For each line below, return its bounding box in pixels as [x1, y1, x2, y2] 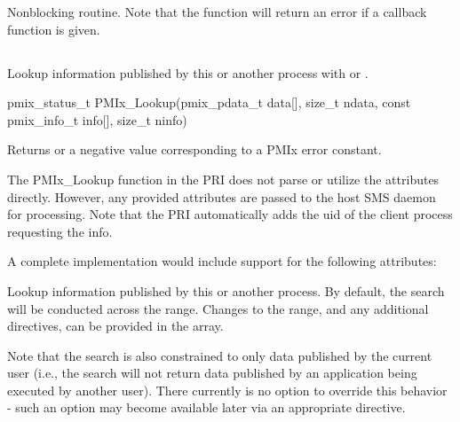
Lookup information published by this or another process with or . [7, 63, 369, 82]
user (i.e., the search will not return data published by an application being [7, 363, 417, 382]
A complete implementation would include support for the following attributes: [7, 252, 437, 270]
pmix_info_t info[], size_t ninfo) [7, 110, 187, 129]
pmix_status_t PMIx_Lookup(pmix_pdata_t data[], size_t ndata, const [7, 93, 411, 112]
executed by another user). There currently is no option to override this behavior [7, 380, 448, 399]
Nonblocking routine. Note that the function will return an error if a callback [7, 3, 427, 20]
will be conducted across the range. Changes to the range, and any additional [7, 299, 429, 317]
